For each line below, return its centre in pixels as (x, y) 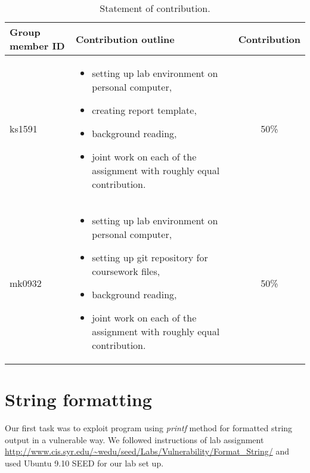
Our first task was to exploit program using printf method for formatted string (149, 428)
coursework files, (126, 271)
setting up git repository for (150, 257)
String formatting (78, 399)
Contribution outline (125, 39)
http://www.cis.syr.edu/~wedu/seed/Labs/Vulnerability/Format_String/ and (147, 451)
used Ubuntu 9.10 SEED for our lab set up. (84, 463)
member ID (37, 46)
